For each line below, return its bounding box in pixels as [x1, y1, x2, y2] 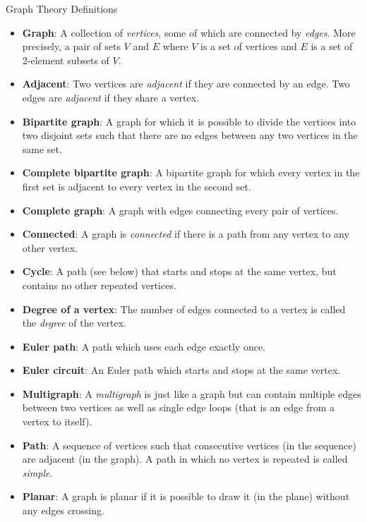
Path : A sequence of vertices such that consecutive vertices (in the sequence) [22, 437, 356, 452]
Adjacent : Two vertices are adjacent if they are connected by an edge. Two [22, 76, 350, 91]
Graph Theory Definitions [6, 1, 118, 16]
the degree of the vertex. [22, 315, 126, 330]
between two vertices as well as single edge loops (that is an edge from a [22, 400, 335, 415]
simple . [22, 465, 53, 480]
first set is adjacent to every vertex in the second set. [22, 178, 251, 193]
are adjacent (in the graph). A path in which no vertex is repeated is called [22, 451, 348, 466]
